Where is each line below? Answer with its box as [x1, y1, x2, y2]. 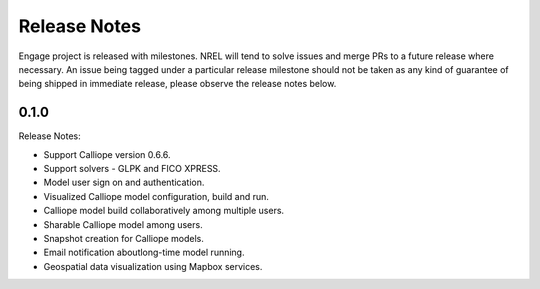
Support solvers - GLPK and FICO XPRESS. [43, 163, 221, 175]
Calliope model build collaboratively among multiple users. [43, 205, 285, 217]
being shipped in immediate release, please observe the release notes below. [18, 78, 337, 90]
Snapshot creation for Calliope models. [43, 232, 204, 244]
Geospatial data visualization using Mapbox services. [43, 260, 263, 272]
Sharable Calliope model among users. [43, 218, 204, 230]
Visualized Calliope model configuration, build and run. [43, 190, 270, 202]
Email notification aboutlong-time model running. [43, 246, 245, 259]
